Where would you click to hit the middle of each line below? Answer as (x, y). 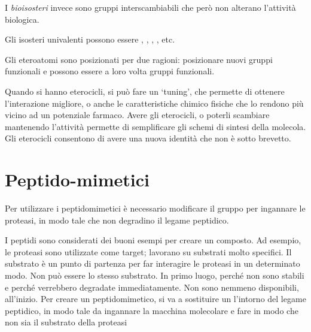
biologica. (22, 19)
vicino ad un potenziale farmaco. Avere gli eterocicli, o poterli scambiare (137, 115)
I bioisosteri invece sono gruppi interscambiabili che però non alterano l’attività (150, 7)
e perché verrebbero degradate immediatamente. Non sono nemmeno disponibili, (152, 287)
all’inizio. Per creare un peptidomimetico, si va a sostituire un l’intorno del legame (155, 299)
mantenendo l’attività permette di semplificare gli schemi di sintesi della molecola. (155, 126)
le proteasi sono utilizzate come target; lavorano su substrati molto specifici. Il (148, 251)
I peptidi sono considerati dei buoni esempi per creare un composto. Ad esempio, (153, 240)
